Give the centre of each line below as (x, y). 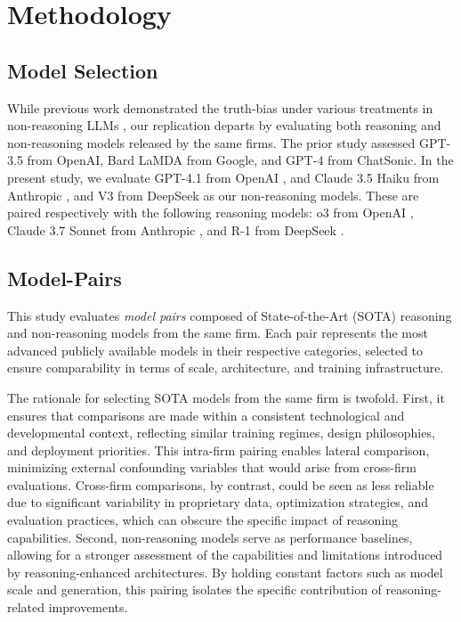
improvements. (88, 607)
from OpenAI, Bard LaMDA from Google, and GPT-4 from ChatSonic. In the (240, 160)
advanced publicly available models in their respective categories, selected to (215, 350)
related (26, 607)
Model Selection (83, 70)
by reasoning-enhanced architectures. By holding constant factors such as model (225, 572)
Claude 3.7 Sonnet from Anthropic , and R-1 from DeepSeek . (176, 229)
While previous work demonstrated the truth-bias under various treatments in (220, 107)
